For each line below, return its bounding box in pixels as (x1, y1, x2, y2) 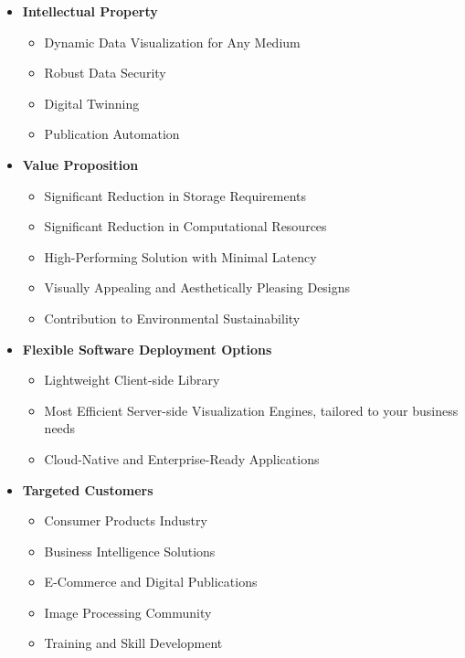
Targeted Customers (22, 480, 153, 499)
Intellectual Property (22, 2, 158, 20)
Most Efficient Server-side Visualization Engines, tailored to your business (44, 400, 459, 419)
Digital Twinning (44, 93, 140, 112)
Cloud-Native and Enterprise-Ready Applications (44, 449, 320, 468)
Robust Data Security (44, 63, 166, 82)
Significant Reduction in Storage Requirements (44, 186, 306, 205)
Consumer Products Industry (44, 511, 207, 530)
